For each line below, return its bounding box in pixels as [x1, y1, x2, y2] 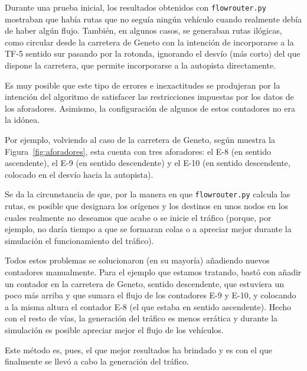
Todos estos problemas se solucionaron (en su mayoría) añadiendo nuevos [5, 254, 270, 266]
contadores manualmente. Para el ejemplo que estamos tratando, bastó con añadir [5, 266, 302, 278]
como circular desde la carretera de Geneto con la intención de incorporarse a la [5, 35, 294, 48]
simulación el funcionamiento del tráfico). [5, 234, 154, 246]
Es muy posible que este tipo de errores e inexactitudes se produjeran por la [5, 79, 280, 91]
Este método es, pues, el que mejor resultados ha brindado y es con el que [5, 343, 273, 356]
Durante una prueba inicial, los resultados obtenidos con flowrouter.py [5, 1, 266, 13]
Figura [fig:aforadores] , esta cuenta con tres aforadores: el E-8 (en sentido [5, 145, 271, 157]
